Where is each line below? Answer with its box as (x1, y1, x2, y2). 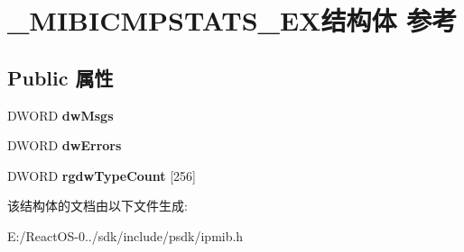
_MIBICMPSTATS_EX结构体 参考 (7, 2, 458, 39)
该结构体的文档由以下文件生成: (7, 196, 188, 215)
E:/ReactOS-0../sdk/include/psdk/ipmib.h (7, 226, 244, 245)
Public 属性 (7, 63, 114, 91)
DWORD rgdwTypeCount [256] (7, 166, 196, 184)
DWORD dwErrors (7, 136, 122, 155)
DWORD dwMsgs (7, 105, 114, 124)
